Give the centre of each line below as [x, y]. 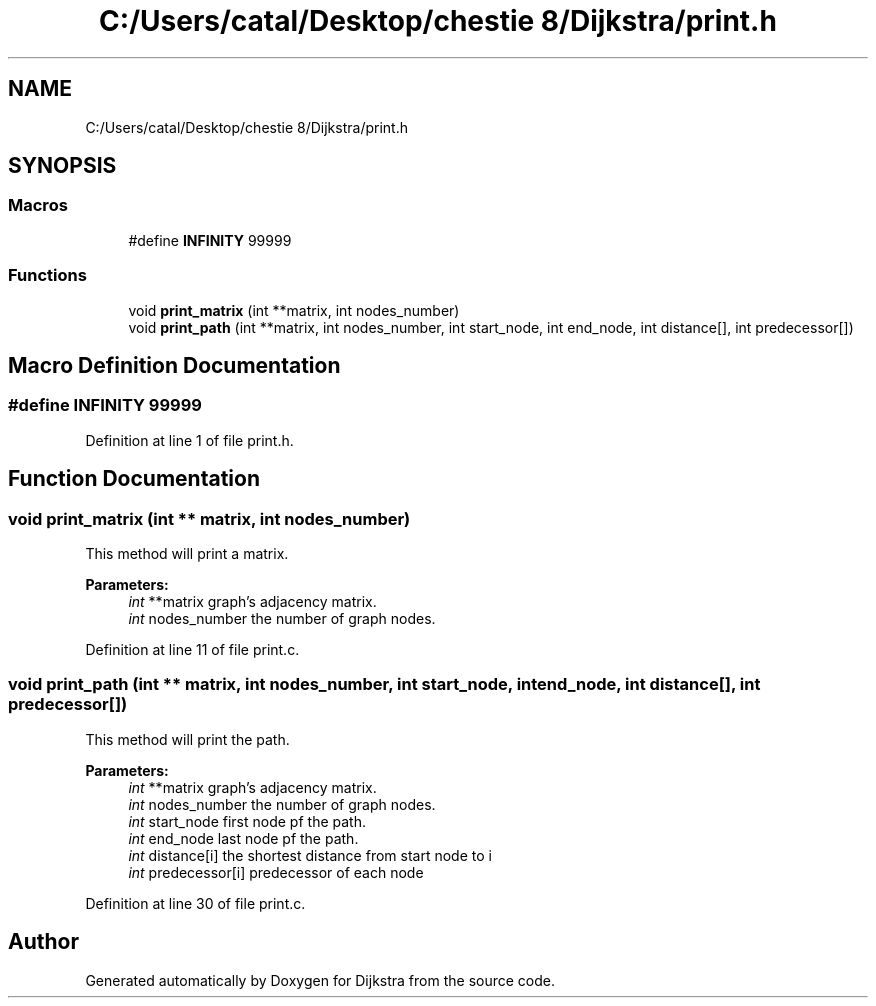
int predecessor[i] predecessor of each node [276, 872]
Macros [38, 205]
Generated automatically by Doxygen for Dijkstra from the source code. [320, 980]
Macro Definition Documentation [174, 365]
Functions [47, 275]
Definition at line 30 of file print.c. [195, 903]
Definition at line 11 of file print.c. [192, 649]
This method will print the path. [187, 739]
